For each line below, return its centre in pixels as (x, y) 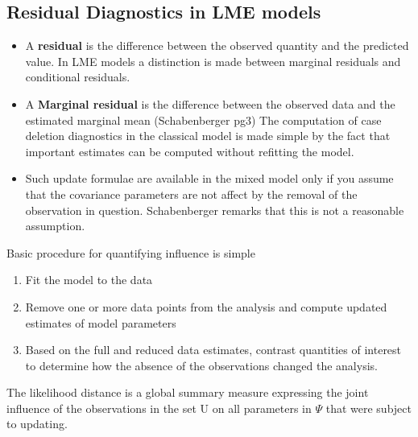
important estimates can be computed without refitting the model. (190, 151)
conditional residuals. (78, 77)
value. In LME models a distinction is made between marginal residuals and (213, 61)
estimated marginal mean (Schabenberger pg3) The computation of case (203, 120)
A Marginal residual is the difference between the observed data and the (210, 103)
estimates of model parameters (101, 322)
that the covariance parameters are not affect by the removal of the (191, 194)
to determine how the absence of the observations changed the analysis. (201, 365)
